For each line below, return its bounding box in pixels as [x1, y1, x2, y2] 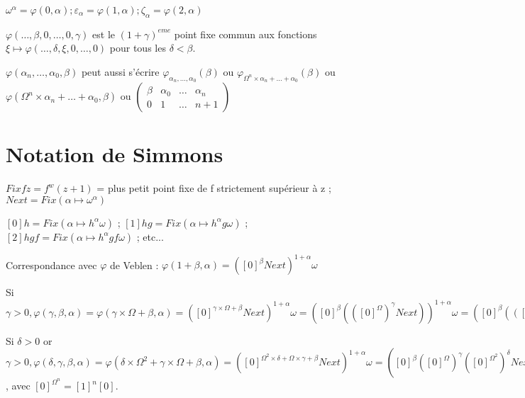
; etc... [136, 229, 164, 244]
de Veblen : [109, 257, 159, 272]
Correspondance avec [6, 257, 97, 272]
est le [92, 26, 116, 41]
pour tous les [109, 40, 166, 55]
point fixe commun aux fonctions [174, 26, 317, 41]
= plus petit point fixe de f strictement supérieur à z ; [96, 181, 331, 195]
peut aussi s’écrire [81, 64, 160, 79]
